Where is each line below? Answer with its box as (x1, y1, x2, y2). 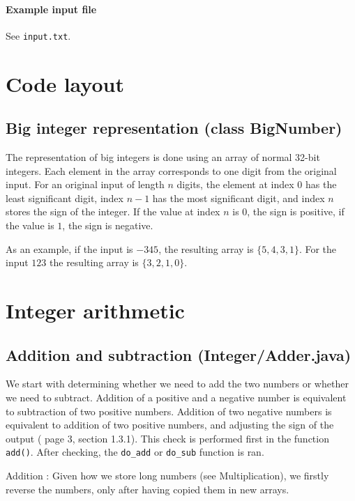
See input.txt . (6, 28, 71, 43)
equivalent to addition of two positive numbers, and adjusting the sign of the (6, 417, 334, 432)
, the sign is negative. (62, 218, 153, 232)
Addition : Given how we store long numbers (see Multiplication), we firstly (6, 468, 329, 482)
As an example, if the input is (6, 241, 133, 256)
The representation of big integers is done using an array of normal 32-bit (6, 150, 320, 164)
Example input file (6, 1, 97, 16)
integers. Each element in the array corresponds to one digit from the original (6, 163, 337, 178)
